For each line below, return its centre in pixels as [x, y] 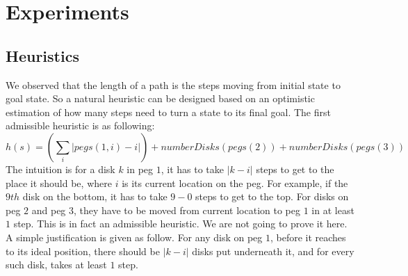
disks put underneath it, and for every [273, 251]
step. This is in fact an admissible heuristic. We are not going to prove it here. [180, 224]
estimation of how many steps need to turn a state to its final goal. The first [168, 112]
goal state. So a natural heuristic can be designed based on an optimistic [160, 98]
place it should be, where [59, 182]
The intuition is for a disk [60, 169]
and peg [49, 210]
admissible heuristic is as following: [80, 125]
